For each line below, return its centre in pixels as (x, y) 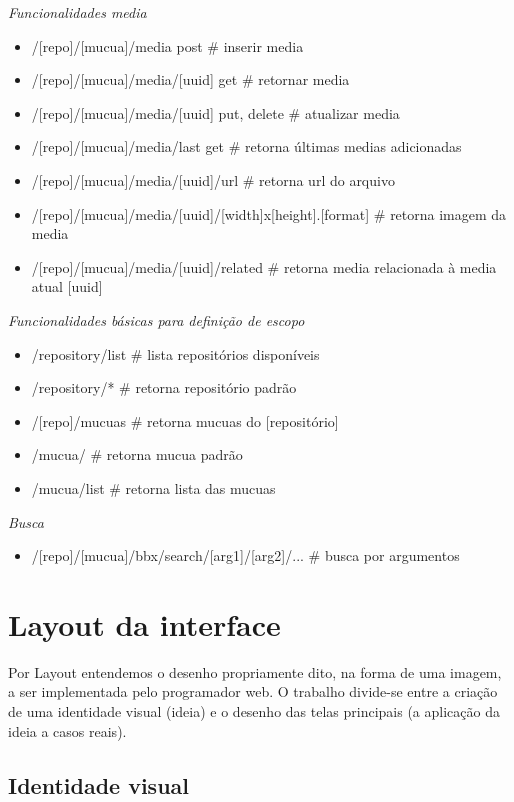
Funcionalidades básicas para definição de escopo (156, 319)
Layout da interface (144, 623)
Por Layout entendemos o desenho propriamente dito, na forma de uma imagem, (255, 671)
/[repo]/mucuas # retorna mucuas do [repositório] (185, 420)
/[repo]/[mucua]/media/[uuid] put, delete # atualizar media (215, 112)
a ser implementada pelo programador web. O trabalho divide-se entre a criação (253, 691)
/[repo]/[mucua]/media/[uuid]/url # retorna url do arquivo (213, 179)
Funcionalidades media (77, 12)
